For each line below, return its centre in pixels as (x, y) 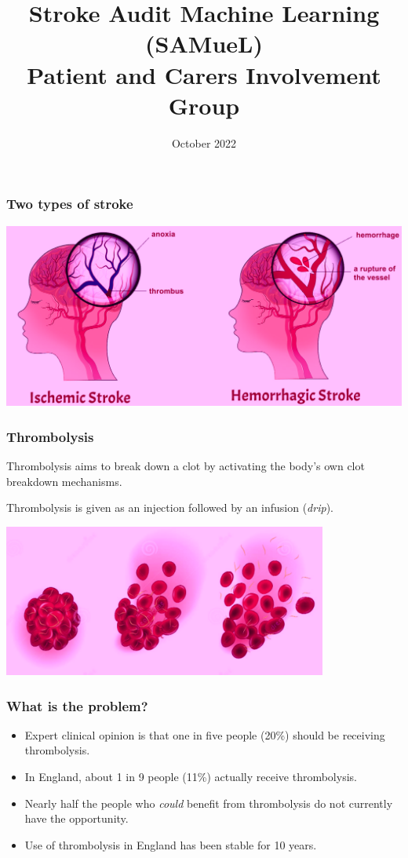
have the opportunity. (76, 818)
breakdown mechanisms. (64, 481)
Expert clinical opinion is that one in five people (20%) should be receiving (205, 734)
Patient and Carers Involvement (204, 74)
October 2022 (204, 142)
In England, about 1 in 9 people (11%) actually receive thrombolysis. (191, 776)
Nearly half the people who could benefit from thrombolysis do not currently (209, 803)
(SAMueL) (204, 44)
